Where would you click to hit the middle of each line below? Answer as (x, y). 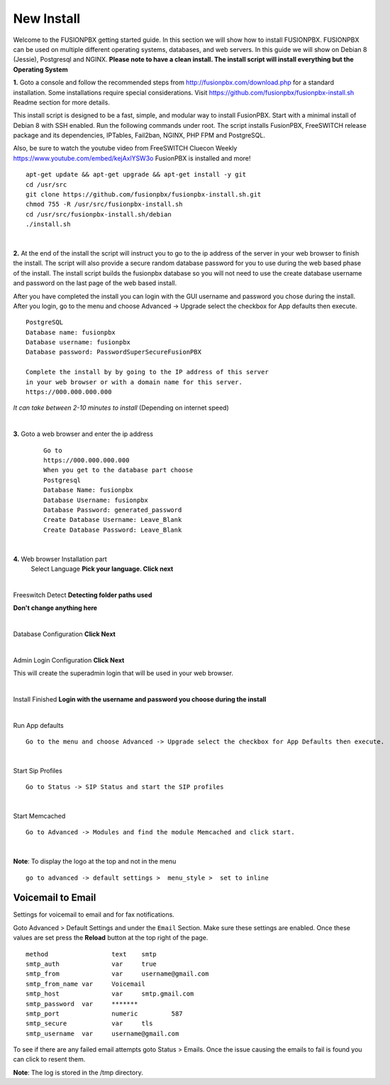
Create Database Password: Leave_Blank (113, 530)
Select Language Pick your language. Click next (102, 569)
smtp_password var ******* (82, 1004)
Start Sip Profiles (38, 770)
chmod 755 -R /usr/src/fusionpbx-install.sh (105, 205)
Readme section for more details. (61, 102)
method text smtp (91, 954)
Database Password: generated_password (113, 510)
